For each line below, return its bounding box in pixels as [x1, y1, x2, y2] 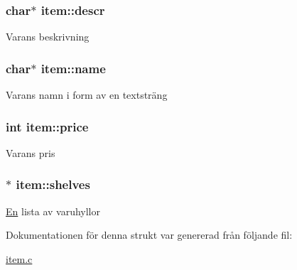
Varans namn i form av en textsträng [6, 87, 168, 102]
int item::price [6, 117, 89, 135]
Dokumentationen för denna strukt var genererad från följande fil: [6, 227, 293, 242]
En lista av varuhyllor [6, 203, 100, 218]
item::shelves [16, 175, 90, 193]
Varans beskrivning [6, 29, 90, 44]
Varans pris [6, 145, 55, 160]
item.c [6, 251, 33, 266]
